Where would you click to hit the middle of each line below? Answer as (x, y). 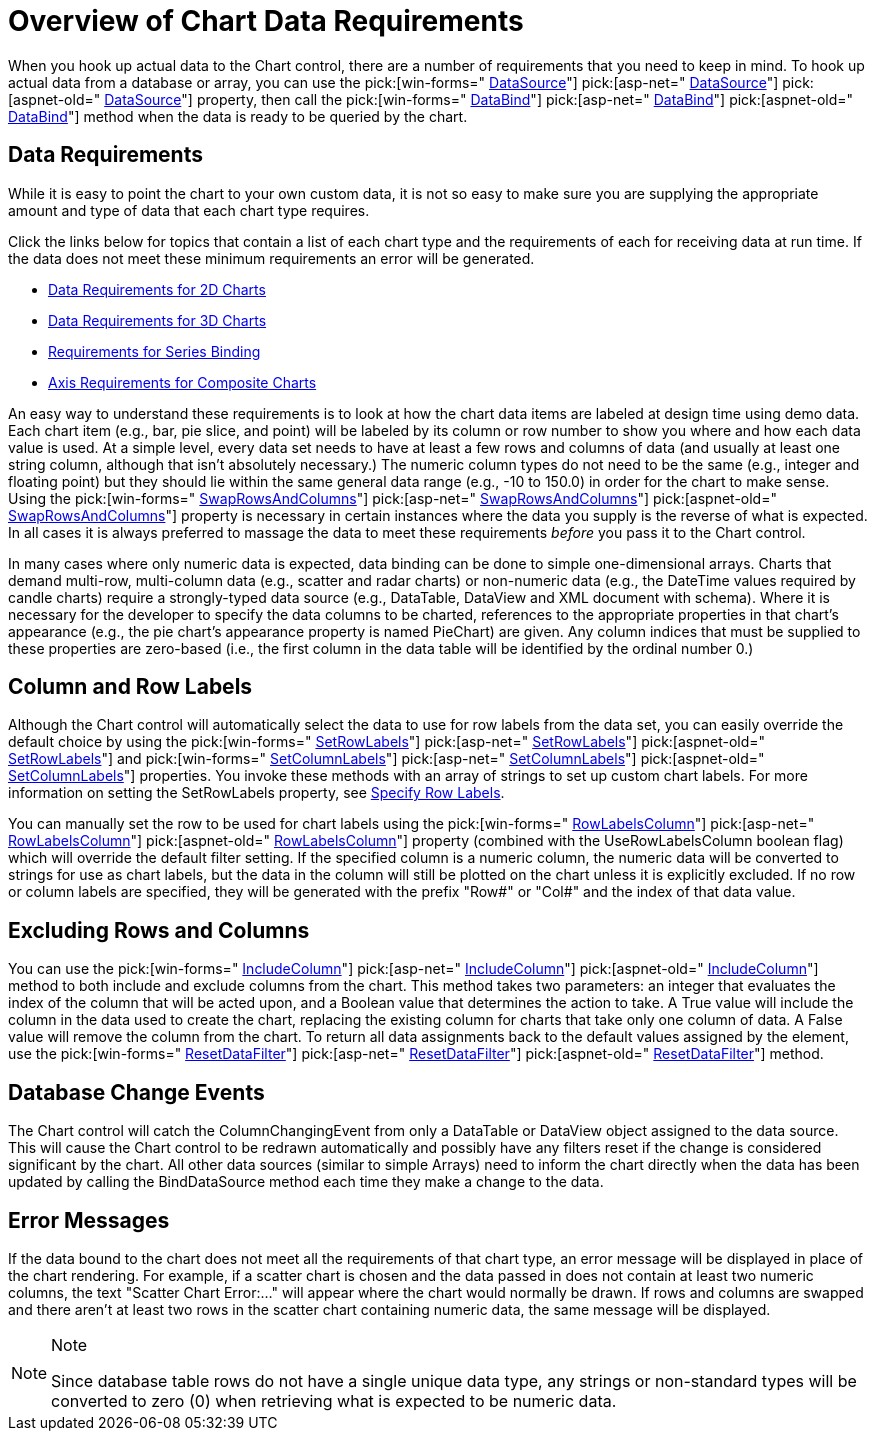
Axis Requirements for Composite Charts (182, 382)
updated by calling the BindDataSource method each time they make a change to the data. (306, 1182)
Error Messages (89, 1220)
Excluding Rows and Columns (159, 930)
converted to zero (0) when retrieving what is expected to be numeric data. (334, 1400)
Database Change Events (136, 1092)
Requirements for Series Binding (154, 351)
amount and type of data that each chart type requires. (189, 210)
